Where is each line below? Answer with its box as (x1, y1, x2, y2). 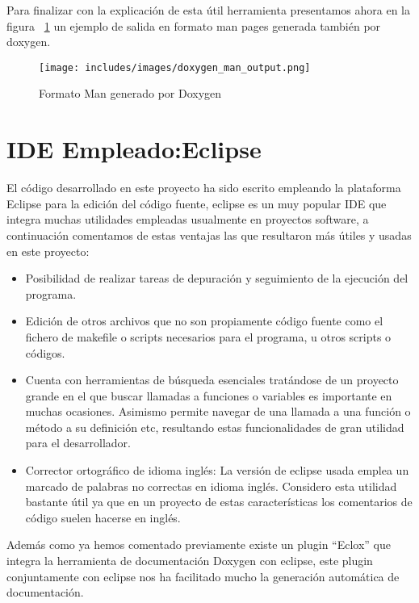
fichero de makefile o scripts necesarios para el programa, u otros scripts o (25, 328, 392, 345)
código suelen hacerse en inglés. (25, 509, 181, 526)
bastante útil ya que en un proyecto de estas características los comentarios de (25, 493, 413, 510)
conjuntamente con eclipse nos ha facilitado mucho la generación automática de (6, 567, 400, 584)
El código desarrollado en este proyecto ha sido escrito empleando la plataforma (6, 179, 401, 196)
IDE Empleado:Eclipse (6, 132, 262, 165)
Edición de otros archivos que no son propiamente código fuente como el (25, 312, 383, 329)
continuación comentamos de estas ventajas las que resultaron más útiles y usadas (6, 226, 412, 243)
